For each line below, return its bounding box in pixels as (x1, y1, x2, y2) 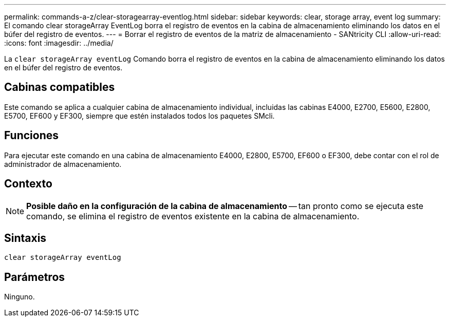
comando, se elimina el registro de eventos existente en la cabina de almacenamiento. (26, 211, 360, 221)
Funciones (4, 129, 59, 142)
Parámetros (4, 270, 65, 284)
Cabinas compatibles (4, 81, 115, 94)
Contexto (4, 177, 52, 191)
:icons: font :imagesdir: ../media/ (4, 39, 114, 47)
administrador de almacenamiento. (4, 159, 122, 168)
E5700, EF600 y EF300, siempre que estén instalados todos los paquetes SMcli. (4, 111, 275, 120)
